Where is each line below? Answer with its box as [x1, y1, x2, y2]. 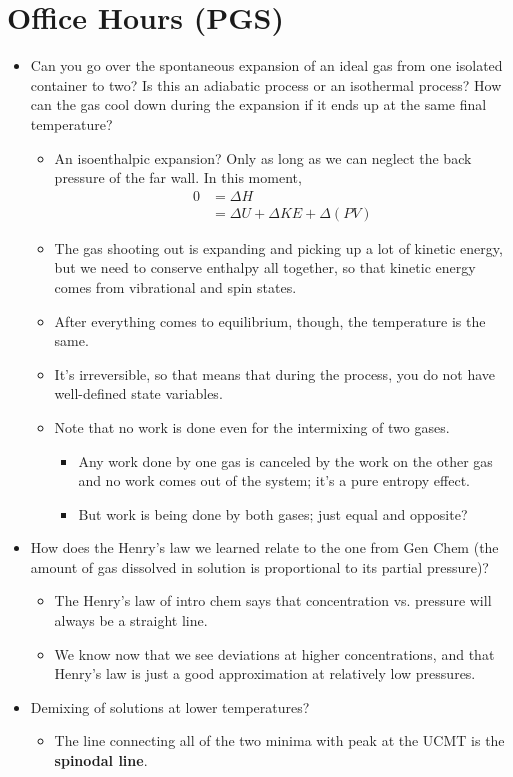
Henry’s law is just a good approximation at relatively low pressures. [54, 663, 476, 684]
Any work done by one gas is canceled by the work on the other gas [78, 450, 493, 471]
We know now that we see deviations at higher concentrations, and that [54, 643, 495, 664]
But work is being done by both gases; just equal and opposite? [78, 503, 468, 524]
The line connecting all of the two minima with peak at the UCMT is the [54, 730, 505, 751]
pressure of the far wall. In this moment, [54, 167, 302, 188]
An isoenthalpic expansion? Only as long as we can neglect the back [54, 147, 472, 168]
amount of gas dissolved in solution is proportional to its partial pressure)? [30, 556, 489, 577]
